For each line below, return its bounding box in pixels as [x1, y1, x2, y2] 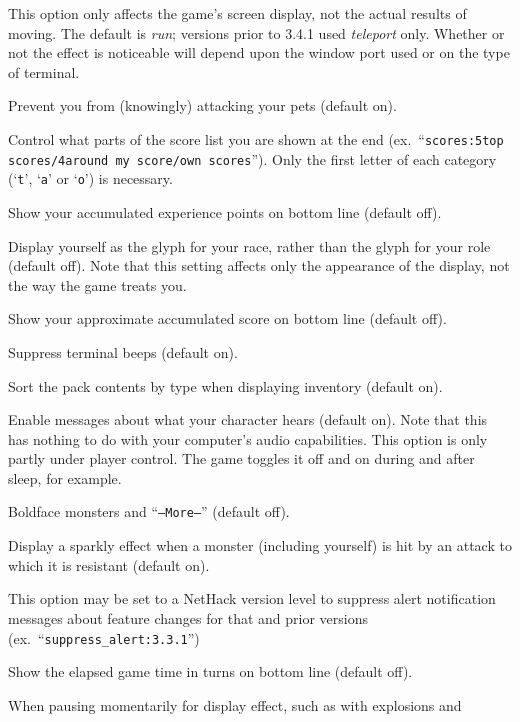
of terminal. [8, 61, 80, 82]
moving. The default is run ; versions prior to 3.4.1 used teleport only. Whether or [8, 22, 505, 43]
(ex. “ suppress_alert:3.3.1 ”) [8, 627, 200, 648]
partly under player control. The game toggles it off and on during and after [8, 448, 475, 469]
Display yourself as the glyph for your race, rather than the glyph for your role [8, 235, 491, 256]
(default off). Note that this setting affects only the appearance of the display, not [8, 255, 510, 276]
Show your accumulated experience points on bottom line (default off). [8, 201, 442, 222]
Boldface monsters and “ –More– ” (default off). [8, 501, 290, 522]
